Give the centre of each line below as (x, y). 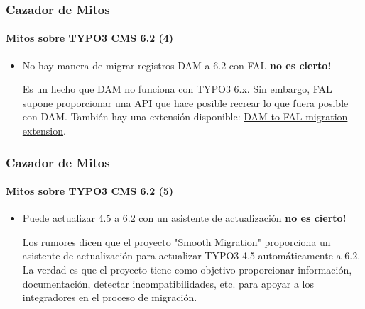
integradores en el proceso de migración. (110, 297)
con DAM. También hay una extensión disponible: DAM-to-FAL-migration (185, 117)
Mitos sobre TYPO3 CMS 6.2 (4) (90, 38)
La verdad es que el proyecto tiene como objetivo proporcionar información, (187, 270)
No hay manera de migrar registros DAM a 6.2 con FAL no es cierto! (177, 65)
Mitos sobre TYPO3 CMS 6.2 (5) (90, 191)
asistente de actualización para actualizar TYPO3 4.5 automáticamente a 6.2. (191, 255)
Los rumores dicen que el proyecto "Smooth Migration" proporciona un (176, 241)
